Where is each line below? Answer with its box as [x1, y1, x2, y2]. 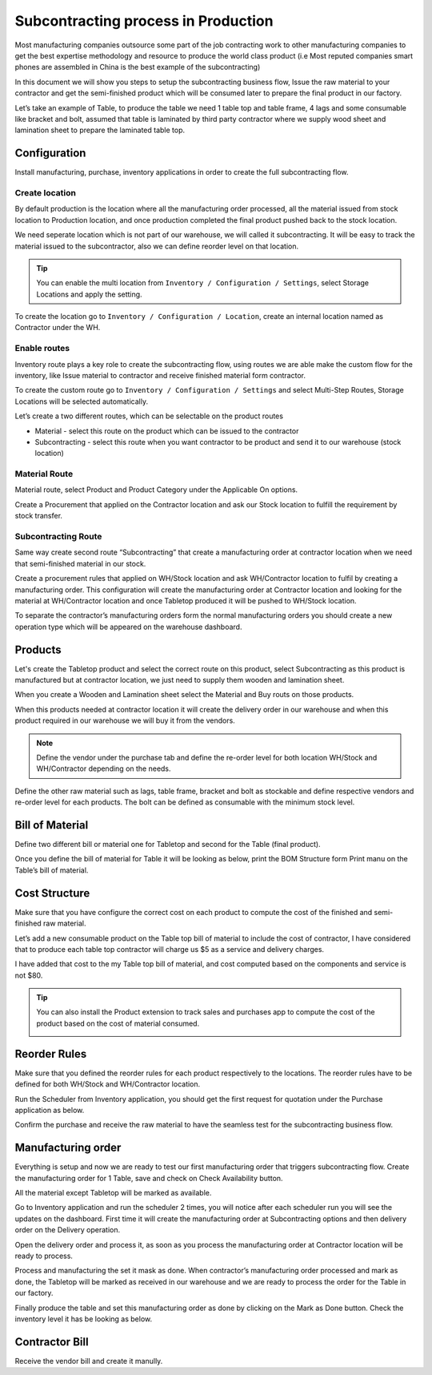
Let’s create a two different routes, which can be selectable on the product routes [14, 411, 284, 421]
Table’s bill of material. [14, 865, 89, 875]
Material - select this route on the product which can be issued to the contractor [34, 425, 299, 436]
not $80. [14, 970, 43, 980]
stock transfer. [14, 511, 63, 521]
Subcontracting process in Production [14, 12, 274, 30]
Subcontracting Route [14, 531, 102, 542]
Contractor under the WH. [14, 323, 101, 333]
